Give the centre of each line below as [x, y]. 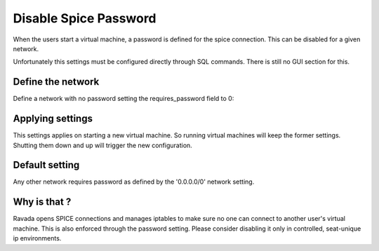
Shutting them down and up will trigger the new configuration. [102, 145]
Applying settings [53, 119]
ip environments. [37, 238]
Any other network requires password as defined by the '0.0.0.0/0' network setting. [134, 182]
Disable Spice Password [85, 18]
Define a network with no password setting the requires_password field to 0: [124, 99]
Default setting [46, 165]
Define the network [56, 82]
